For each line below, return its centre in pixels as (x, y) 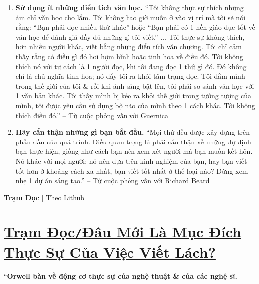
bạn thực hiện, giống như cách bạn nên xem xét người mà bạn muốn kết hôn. (134, 151)
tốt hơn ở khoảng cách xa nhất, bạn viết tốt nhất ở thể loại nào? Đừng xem (132, 171)
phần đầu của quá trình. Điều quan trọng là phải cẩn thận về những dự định (133, 141)
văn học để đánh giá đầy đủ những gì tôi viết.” (87, 37)
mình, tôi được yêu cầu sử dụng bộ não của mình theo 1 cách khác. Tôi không (135, 105)
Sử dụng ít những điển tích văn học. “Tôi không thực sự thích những (129, 7)
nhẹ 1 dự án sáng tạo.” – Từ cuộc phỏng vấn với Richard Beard (113, 181)
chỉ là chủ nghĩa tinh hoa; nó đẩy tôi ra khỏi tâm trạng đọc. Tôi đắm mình (130, 76)
